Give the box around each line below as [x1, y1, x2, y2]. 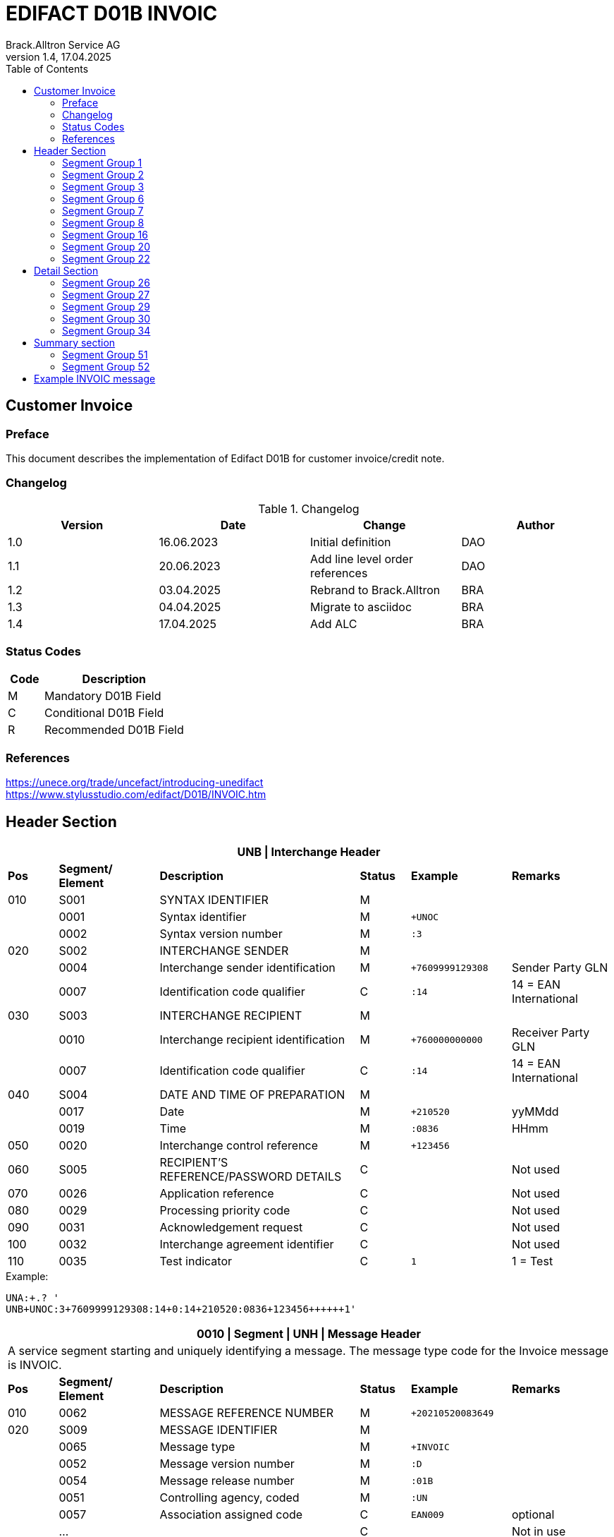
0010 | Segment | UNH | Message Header [197, 1327, 421, 1342]
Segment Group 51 [62, 348, 148, 361]
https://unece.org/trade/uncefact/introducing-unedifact [6, 776, 264, 789]
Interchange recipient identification [159, 1032, 345, 1047]
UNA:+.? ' [6, 1292, 59, 1304]
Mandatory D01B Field [44, 689, 161, 704]
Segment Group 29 [62, 300, 150, 313]
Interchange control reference [159, 1138, 319, 1153]
